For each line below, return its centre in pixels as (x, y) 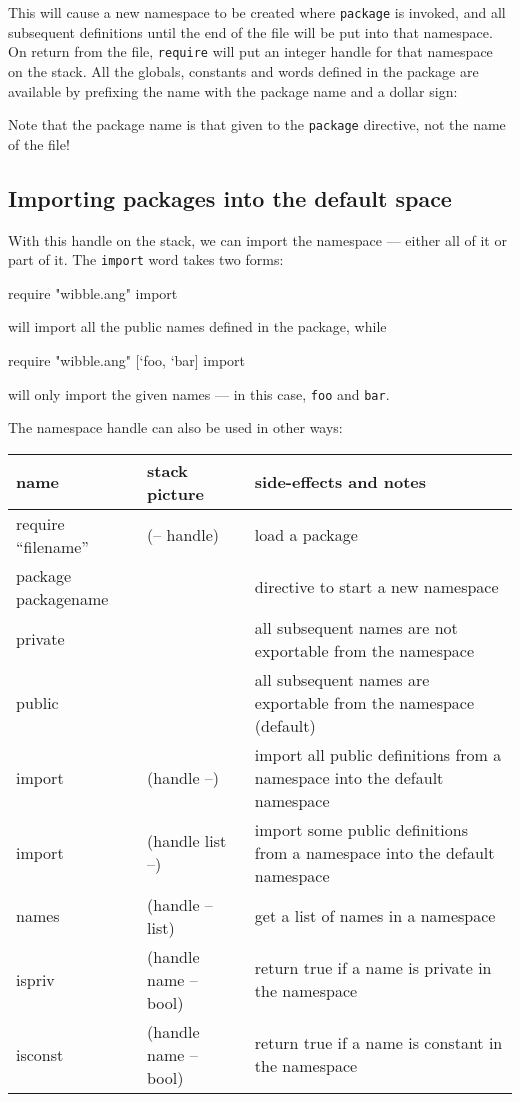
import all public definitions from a (378, 754)
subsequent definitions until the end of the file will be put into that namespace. (250, 31)
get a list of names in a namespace (375, 916)
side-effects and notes (340, 482)
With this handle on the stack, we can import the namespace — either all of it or (257, 239)
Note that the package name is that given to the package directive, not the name (257, 124)
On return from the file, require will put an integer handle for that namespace (250, 51)
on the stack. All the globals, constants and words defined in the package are (243, 70)
